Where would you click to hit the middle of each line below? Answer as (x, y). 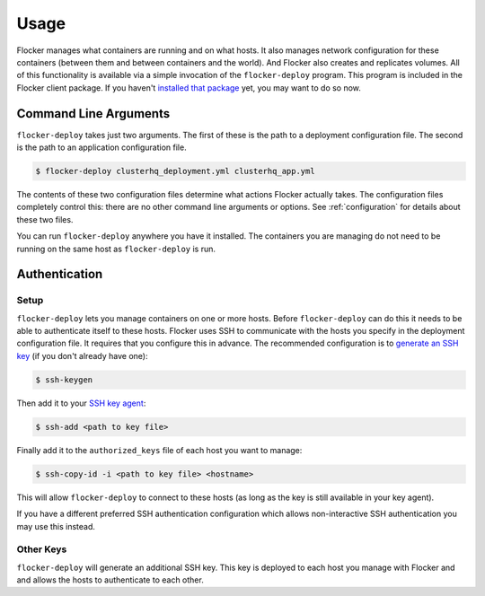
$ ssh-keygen (64, 380)
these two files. (45, 219)
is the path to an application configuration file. (102, 147)
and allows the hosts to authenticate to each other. (110, 580)
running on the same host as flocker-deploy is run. (116, 249)
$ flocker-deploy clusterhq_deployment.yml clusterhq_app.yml (175, 171)
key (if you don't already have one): (82, 355)
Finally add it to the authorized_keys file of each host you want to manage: (159, 450)
